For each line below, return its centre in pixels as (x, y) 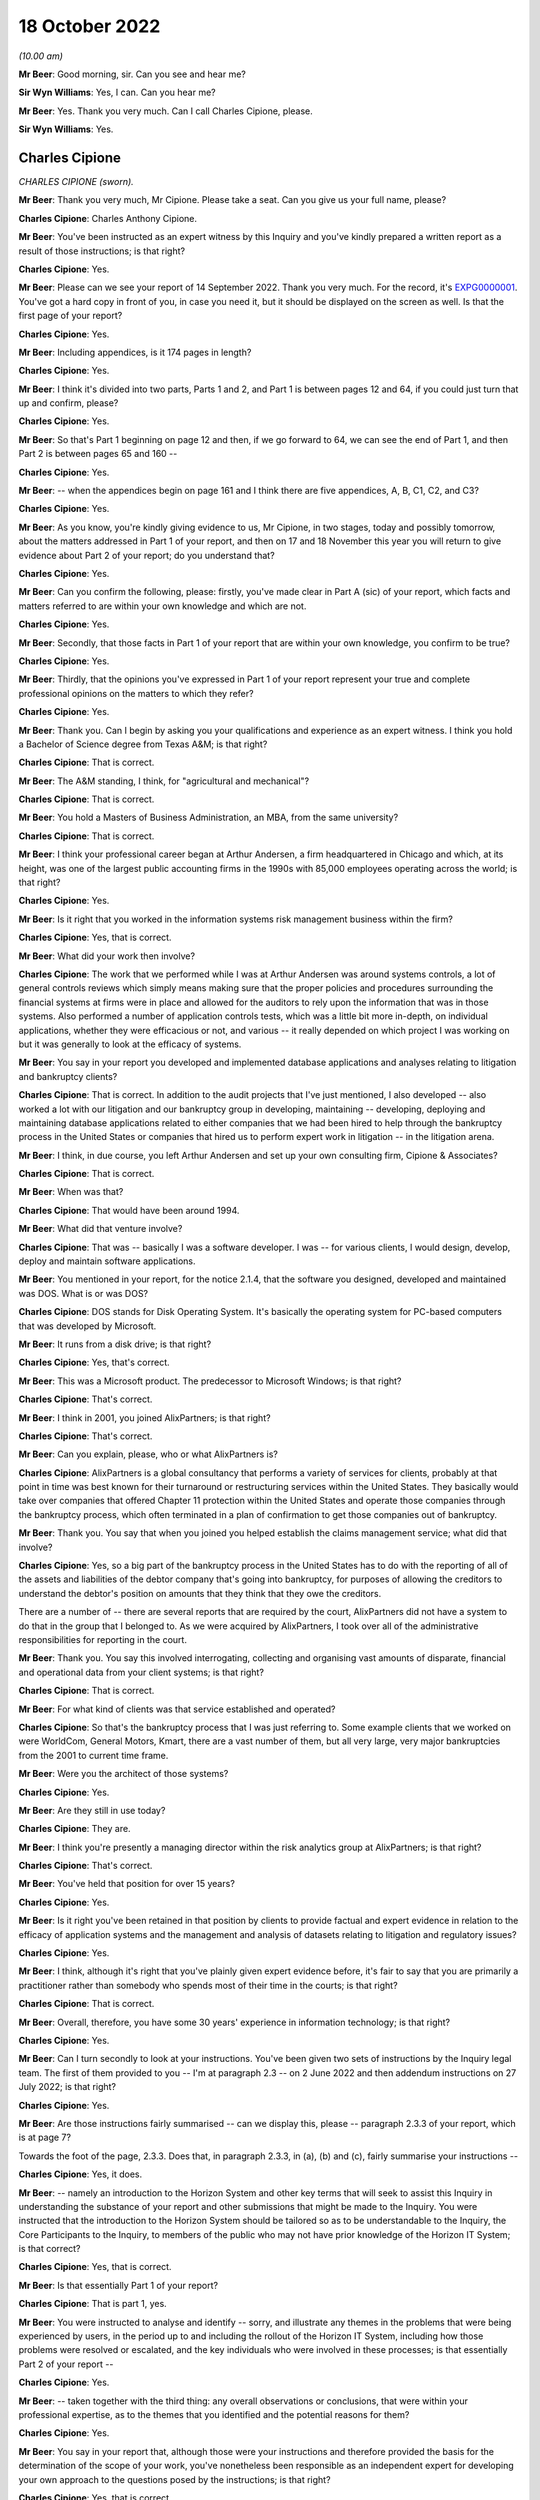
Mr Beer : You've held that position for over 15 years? (126, 1884)
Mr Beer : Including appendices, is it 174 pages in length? (135, 352)
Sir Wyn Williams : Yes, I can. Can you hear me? (117, 92)
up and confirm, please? (68, 403)
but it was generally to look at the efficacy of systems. (130, 1044)
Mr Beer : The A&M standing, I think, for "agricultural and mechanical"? (164, 781)
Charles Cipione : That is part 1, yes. (92, 2304)
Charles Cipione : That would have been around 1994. (129, 1210)
